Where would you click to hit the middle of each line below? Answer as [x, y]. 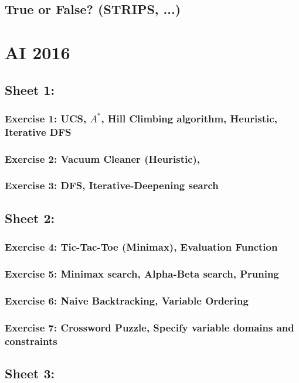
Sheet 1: [30, 89]
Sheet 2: [30, 218]
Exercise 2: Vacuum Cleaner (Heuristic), [103, 158]
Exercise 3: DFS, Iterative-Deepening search [112, 185]
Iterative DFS [38, 131]
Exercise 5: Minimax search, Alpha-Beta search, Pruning [142, 273]
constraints [31, 341]
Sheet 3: [30, 373]
